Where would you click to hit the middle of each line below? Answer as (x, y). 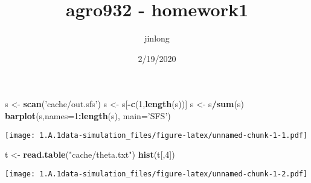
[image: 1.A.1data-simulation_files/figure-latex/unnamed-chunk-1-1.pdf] (156, 135)
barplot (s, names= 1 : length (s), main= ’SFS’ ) (88, 115)
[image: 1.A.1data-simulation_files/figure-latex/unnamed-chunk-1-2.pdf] (156, 174)
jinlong (157, 38)
